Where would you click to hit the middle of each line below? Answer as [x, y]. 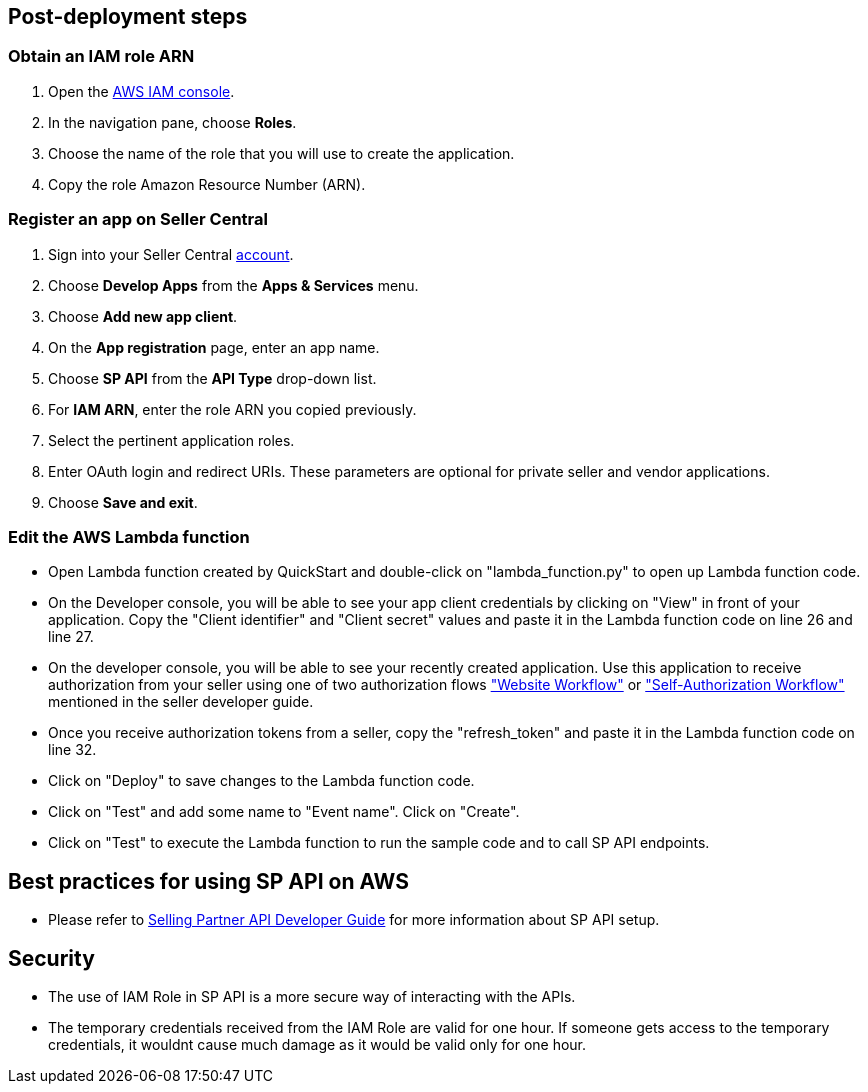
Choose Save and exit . [123, 502]
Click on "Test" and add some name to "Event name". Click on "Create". [284, 812]
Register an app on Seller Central [138, 219]
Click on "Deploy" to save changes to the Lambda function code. [261, 781]
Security [51, 958]
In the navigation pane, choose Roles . [172, 122]
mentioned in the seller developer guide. [181, 702]
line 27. [71, 637]
